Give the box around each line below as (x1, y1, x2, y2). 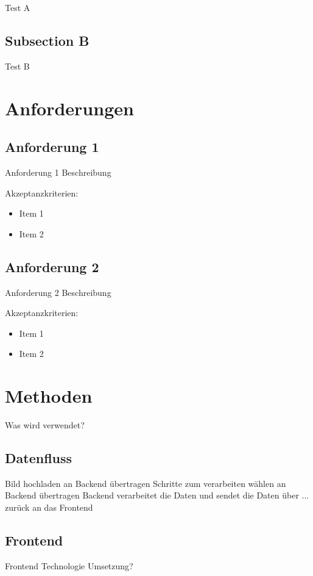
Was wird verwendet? (5, 419, 85, 431)
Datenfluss (5, 448, 72, 467)
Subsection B (5, 31, 90, 49)
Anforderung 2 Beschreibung (5, 286, 111, 298)
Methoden (5, 383, 93, 408)
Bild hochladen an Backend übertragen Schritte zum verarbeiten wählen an (5, 477, 286, 489)
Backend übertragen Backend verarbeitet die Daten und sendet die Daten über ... (5, 489, 309, 502)
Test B (5, 59, 30, 72)
